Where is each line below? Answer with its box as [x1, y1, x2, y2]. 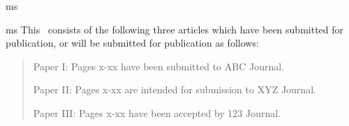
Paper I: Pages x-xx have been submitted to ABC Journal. [33, 58, 284, 73]
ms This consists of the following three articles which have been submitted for [6, 22, 344, 36]
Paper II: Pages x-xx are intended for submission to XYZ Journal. [33, 82, 316, 97]
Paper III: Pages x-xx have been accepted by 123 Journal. [33, 105, 281, 120]
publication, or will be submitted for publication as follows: [6, 36, 259, 50]
